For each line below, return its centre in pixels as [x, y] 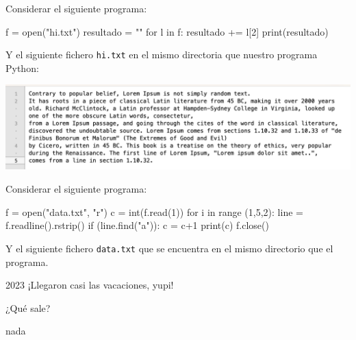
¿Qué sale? [28, 307]
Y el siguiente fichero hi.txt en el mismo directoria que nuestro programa [162, 54]
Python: [22, 68]
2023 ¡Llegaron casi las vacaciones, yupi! [90, 285]
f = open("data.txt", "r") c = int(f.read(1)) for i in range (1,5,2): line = [154, 211]
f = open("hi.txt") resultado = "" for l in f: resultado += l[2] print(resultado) [167, 31]
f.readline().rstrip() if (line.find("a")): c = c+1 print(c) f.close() [137, 225]
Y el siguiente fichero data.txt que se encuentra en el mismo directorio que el [169, 248]
